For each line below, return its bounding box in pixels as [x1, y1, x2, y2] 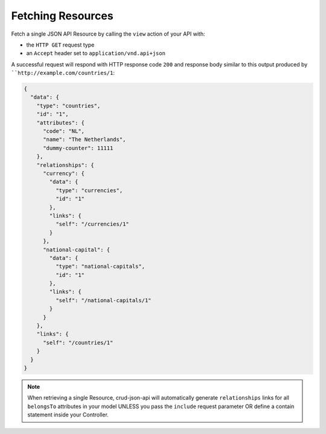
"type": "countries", [36, 102, 101, 109]
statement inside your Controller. [27, 411, 109, 418]
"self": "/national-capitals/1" [55, 297, 152, 303]
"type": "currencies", [55, 187, 123, 193]
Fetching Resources [11, 9, 114, 22]
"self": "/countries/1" [43, 339, 113, 346]
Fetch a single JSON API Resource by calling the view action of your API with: [11, 30, 205, 37]
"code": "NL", [43, 128, 85, 135]
